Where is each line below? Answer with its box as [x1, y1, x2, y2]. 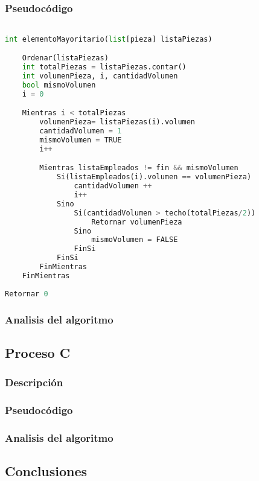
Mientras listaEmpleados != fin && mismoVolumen [39, 164, 238, 173]
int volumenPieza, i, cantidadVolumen [22, 72, 178, 81]
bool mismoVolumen [22, 81, 96, 90]
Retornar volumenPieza [91, 217, 182, 226]
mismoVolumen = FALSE [91, 235, 178, 244]
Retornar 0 [5, 289, 48, 298]
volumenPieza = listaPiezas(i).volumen [39, 118, 196, 127]
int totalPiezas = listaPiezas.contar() [22, 63, 187, 72]
